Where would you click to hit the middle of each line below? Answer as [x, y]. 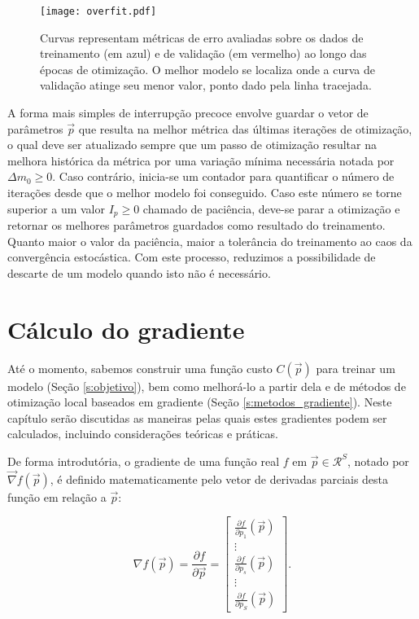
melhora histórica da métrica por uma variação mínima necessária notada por [201, 160]
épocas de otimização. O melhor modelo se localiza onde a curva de [208, 69]
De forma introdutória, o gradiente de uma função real [144, 461]
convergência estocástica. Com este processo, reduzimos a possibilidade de [192, 257]
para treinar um [356, 368]
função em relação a [57, 496]
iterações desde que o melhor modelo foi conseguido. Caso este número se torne [205, 192]
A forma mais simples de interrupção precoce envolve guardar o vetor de [188, 113]
